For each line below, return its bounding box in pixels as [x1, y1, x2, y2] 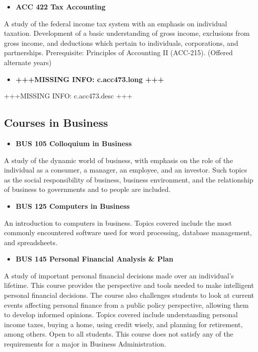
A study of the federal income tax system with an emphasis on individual [4, 18, 227, 28]
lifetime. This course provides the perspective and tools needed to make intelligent [4, 280, 254, 290]
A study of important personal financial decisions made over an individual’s [4, 270, 234, 280]
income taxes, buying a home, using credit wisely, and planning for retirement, [4, 319, 243, 329]
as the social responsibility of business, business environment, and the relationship [4, 174, 254, 184]
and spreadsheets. [4, 237, 58, 247]
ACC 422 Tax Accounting [15, 1, 106, 11]
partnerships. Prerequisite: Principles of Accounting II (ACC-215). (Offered [4, 47, 233, 58]
